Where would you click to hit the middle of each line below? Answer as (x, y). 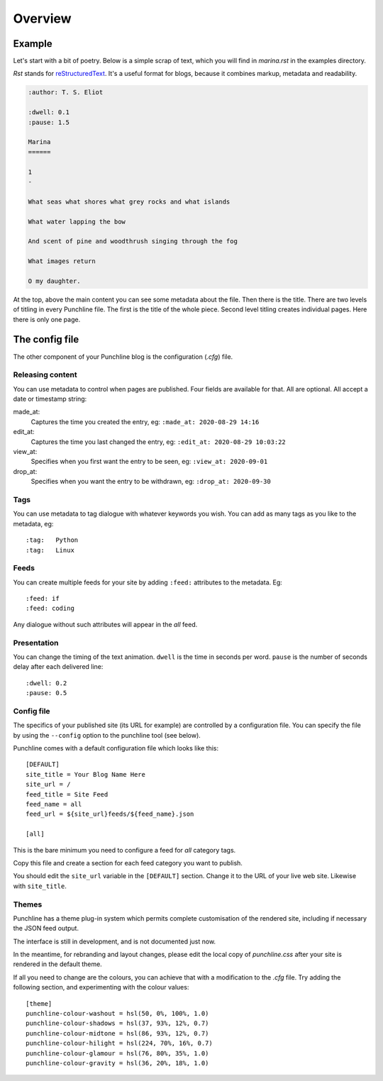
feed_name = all (54, 804)
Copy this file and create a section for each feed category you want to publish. (128, 863)
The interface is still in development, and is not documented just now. (115, 941)
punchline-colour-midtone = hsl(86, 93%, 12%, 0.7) (117, 1033)
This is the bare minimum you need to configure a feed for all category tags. (124, 850)
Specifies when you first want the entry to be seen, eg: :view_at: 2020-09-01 (149, 462)
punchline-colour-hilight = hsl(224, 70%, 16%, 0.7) (119, 1043)
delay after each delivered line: (58, 667)
